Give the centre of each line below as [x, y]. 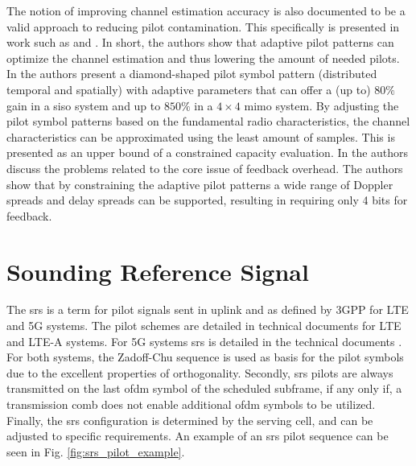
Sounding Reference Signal [158, 271]
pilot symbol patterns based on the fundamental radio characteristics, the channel [208, 121]
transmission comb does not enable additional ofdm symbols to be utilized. [191, 404]
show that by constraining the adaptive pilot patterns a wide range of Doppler [200, 184]
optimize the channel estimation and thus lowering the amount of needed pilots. [203, 58]
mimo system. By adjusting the [321, 105]
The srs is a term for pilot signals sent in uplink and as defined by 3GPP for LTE [208, 309]
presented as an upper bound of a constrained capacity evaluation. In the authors [208, 153]
